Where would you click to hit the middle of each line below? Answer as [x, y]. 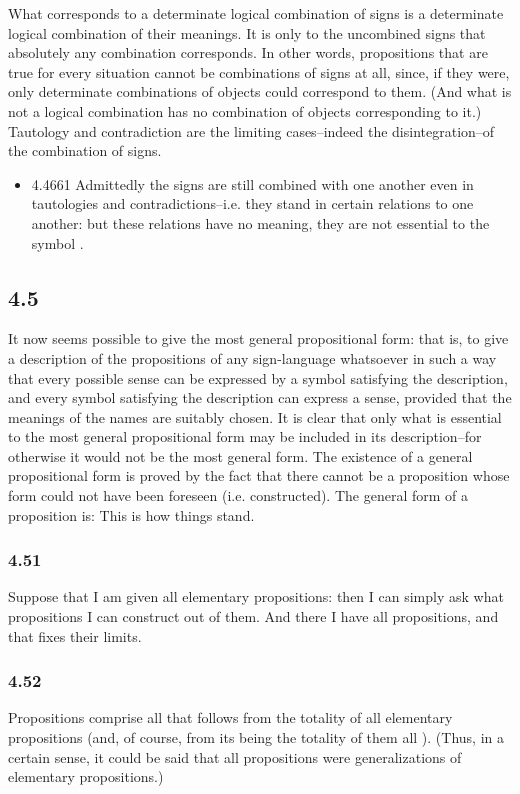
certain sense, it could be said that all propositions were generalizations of [235, 756]
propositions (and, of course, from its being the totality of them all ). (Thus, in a [256, 737]
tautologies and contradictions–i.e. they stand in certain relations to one [252, 203]
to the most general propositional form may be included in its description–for [245, 436]
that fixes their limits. [75, 635]
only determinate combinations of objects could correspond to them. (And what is [260, 91]
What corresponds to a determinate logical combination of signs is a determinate [256, 13]
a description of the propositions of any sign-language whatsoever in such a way [252, 357]
